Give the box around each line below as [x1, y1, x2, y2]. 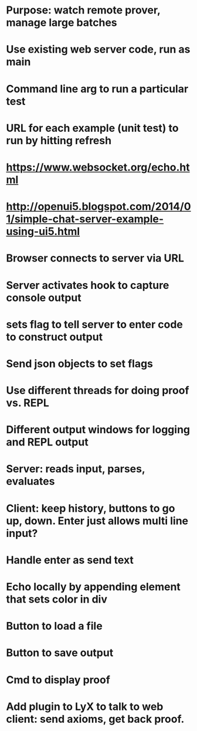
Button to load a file [6, 620, 103, 633]
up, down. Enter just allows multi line [6, 514, 189, 528]
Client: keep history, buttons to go [6, 502, 175, 515]
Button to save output [6, 646, 114, 659]
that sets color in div [6, 593, 107, 606]
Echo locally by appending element [6, 580, 181, 593]
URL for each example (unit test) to [6, 121, 179, 135]
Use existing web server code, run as [6, 43, 191, 56]
